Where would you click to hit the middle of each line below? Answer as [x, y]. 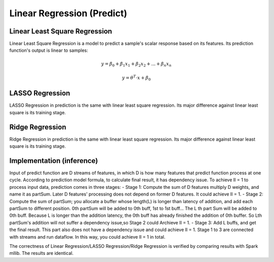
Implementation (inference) [54, 161]
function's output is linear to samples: [49, 50]
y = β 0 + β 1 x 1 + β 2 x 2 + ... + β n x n [136, 64]
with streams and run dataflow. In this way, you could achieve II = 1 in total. [88, 237]
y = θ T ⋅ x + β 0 [136, 78]
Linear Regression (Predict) [68, 13]
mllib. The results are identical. [41, 253]
